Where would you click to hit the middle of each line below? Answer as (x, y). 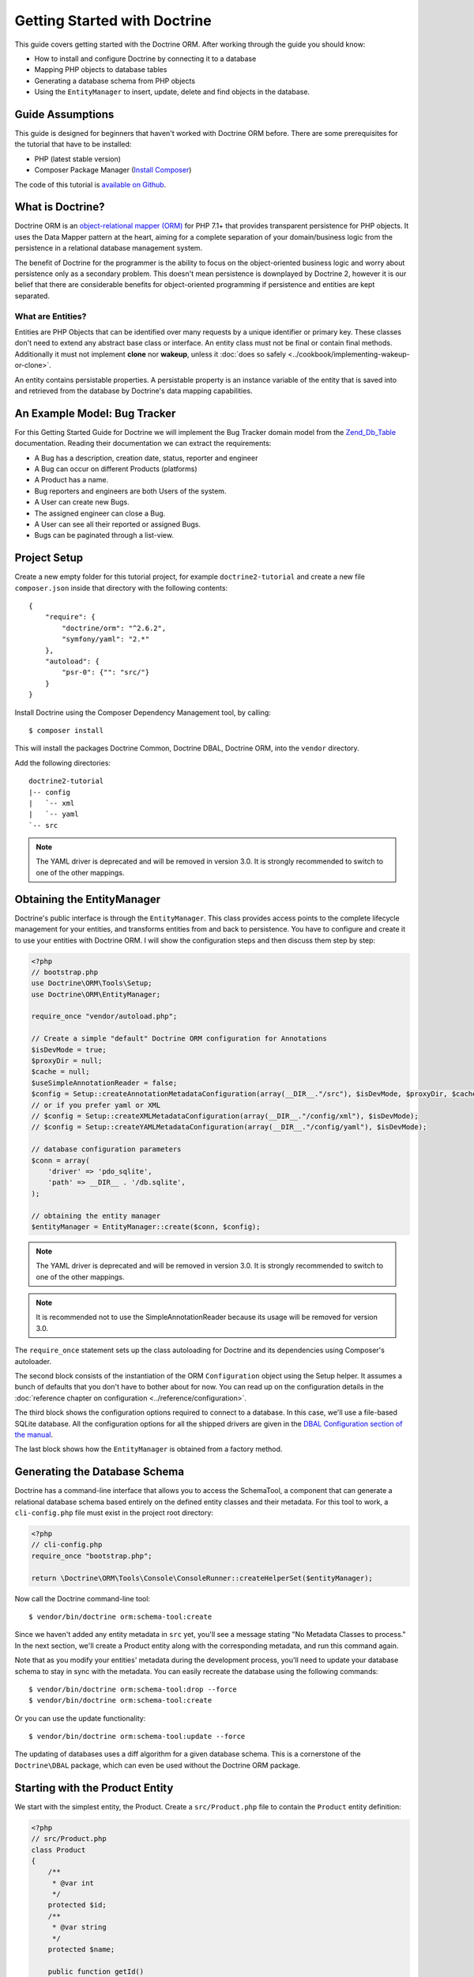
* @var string (79, 1927)
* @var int (73, 1883)
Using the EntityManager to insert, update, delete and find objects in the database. (172, 92)
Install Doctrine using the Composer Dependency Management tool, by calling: (143, 713)
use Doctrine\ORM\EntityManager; (96, 994)
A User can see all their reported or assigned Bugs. (118, 524)
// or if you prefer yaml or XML (96, 1105)
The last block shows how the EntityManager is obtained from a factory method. (149, 1449)
